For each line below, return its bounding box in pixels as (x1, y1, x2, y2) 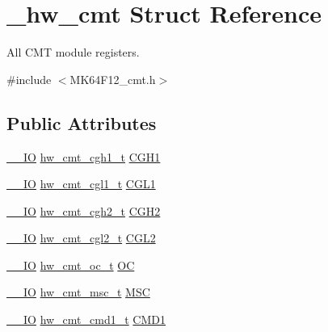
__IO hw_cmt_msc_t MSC (6, 284, 150, 300)
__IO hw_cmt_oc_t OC (6, 256, 135, 273)
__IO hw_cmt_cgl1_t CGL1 (6, 175, 156, 192)
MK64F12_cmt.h (69, 70, 156, 87)
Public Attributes (6, 110, 157, 135)
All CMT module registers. (6, 44, 140, 61)
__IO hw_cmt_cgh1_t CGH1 (6, 148, 161, 165)
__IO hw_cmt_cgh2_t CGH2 (6, 202, 161, 219)
